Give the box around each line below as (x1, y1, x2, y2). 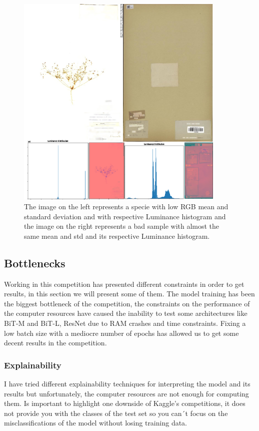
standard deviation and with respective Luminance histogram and (24, 211, 226, 221)
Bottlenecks (4, 255, 65, 270)
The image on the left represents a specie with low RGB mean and (24, 201, 228, 212)
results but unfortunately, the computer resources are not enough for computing (4, 388, 249, 398)
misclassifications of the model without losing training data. (4, 417, 187, 428)
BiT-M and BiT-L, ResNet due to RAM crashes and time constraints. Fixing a (4, 318, 246, 328)
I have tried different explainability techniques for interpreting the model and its (4, 378, 250, 389)
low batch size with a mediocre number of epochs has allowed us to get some (4, 327, 239, 338)
